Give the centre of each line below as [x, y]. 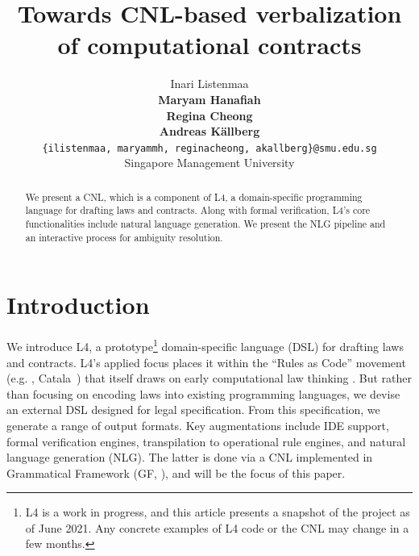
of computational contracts [209, 45]
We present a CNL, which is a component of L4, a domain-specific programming [194, 196]
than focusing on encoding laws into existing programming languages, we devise [203, 393]
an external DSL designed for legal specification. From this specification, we [193, 410]
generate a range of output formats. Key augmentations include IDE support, [198, 425]
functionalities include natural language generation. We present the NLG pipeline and [205, 224]
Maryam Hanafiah [209, 99]
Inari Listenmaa [209, 84]
